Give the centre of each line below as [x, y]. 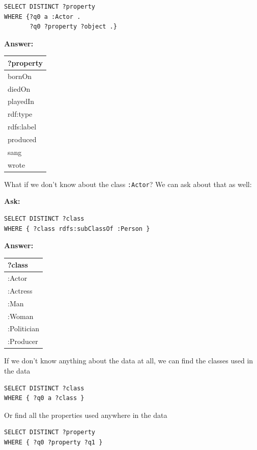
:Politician [24, 328]
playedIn [21, 101]
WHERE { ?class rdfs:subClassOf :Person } [77, 229]
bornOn [20, 76]
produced [22, 139]
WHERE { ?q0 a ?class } [44, 398]
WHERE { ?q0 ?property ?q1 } [53, 442]
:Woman [21, 316]
